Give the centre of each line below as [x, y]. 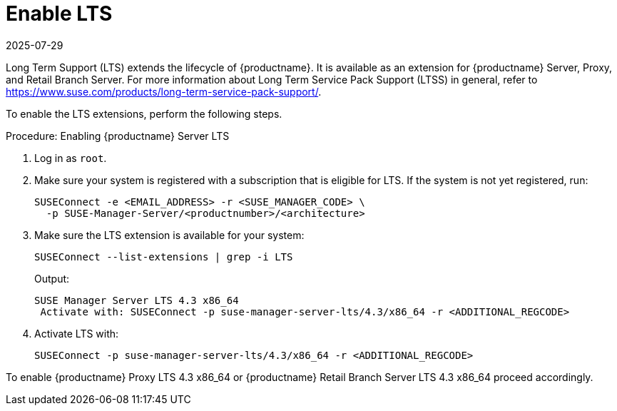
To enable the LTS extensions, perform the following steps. [144, 113]
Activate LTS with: [77, 333]
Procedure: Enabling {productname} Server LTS [118, 136]
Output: [52, 278]
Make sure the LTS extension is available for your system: [169, 235]
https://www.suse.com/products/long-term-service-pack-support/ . [164, 91]
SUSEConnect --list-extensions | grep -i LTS [164, 257]
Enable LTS [59, 14]
